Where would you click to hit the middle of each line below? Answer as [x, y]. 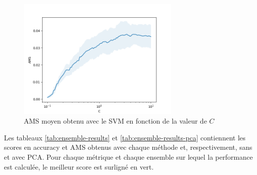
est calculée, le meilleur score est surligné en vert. [79, 166]
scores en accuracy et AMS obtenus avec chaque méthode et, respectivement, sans [128, 147]
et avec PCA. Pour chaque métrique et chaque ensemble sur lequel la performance [128, 156]
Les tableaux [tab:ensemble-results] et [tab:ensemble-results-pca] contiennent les [125, 137]
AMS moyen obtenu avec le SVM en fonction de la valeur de [115, 121]
